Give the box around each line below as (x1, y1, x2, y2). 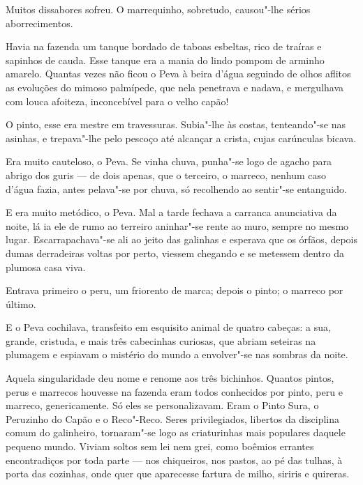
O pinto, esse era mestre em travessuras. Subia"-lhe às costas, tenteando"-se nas (6, 117, 346, 132)
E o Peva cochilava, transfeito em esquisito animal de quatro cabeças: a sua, (6, 320, 331, 334)
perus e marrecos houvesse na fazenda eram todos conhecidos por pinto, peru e (6, 384, 343, 399)
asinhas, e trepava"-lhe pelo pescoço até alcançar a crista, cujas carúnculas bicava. (6, 130, 357, 145)
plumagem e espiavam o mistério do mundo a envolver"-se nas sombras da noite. (6, 347, 348, 362)
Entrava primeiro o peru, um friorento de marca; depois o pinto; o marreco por (6, 283, 343, 298)
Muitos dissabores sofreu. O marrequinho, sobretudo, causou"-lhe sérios (6, 2, 311, 16)
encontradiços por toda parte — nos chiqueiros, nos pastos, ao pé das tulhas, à (6, 452, 343, 467)
